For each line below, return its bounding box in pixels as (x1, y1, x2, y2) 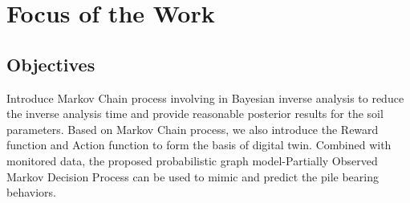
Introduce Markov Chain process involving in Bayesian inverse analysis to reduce (6, 89, 404, 106)
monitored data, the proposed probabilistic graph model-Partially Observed (6, 152, 378, 168)
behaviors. (6, 184, 56, 201)
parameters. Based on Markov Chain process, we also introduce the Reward (6, 120, 379, 137)
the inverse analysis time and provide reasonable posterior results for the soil (6, 105, 384, 122)
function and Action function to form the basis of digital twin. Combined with (6, 136, 392, 153)
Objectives (6, 51, 95, 76)
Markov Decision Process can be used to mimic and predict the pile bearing (6, 168, 380, 185)
